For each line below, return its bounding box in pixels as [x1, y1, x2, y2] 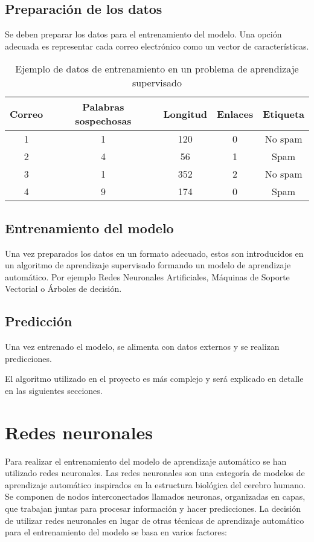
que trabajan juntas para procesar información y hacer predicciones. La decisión [5, 502, 301, 515]
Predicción [5, 312, 72, 331]
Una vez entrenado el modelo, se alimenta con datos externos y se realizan [5, 340, 280, 353]
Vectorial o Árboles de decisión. [5, 282, 122, 295]
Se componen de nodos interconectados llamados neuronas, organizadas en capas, [5, 490, 306, 503]
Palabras [82, 100, 124, 114]
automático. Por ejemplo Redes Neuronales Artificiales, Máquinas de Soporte [5, 270, 290, 283]
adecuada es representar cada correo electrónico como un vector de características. [5, 39, 309, 52]
